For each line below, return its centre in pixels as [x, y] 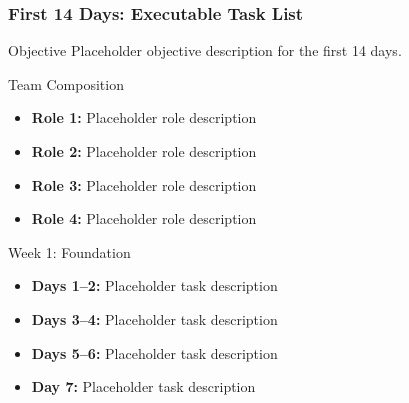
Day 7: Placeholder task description [143, 386]
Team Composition [66, 83]
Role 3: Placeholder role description [144, 184]
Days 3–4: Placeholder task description [154, 318]
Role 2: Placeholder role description [144, 151]
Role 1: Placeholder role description [144, 117]
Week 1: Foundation [69, 251]
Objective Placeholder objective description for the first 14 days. [205, 50]
